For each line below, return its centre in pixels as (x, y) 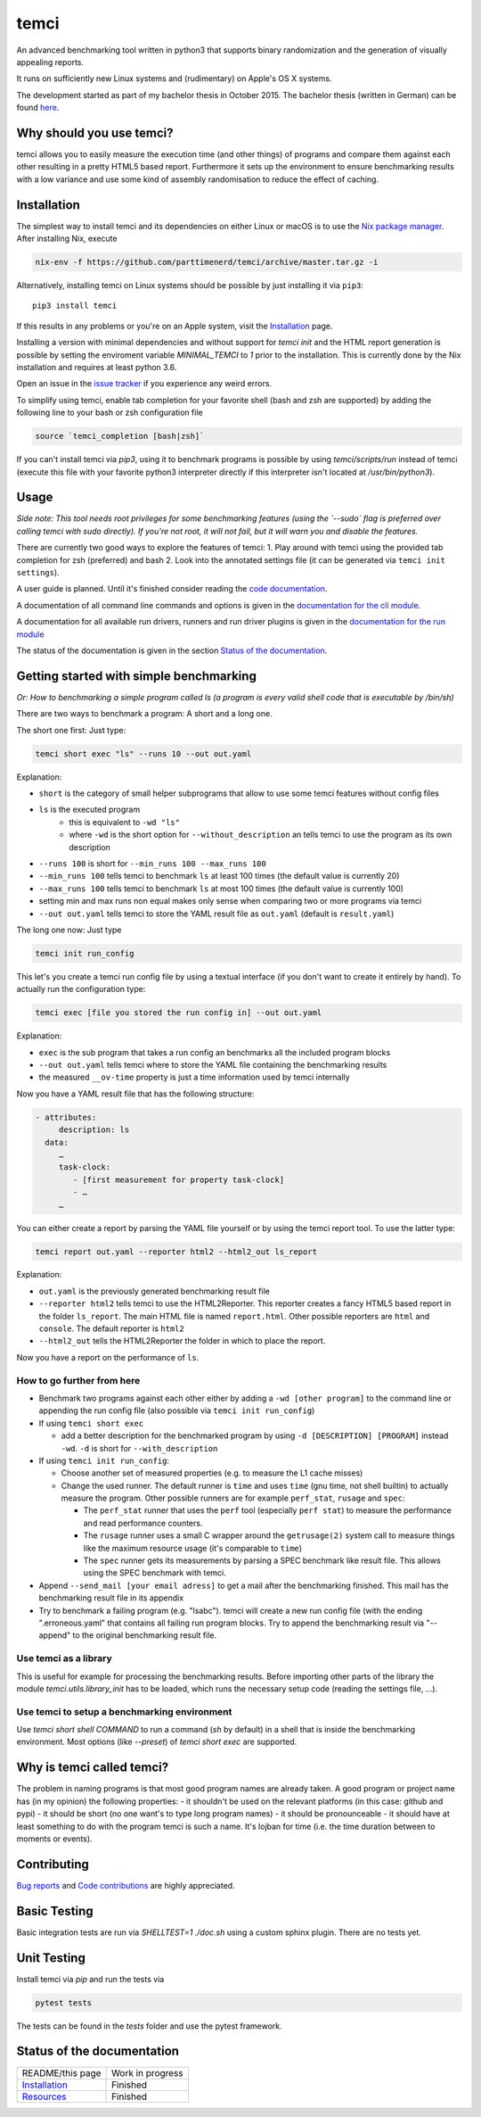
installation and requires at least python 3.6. (97, 368)
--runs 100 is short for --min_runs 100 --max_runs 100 (152, 863)
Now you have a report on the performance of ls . (108, 1357)
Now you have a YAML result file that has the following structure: (135, 1094)
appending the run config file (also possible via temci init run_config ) (177, 1410)
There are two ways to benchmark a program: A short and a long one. (144, 714)
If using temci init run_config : (104, 1460)
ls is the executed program (90, 810)
